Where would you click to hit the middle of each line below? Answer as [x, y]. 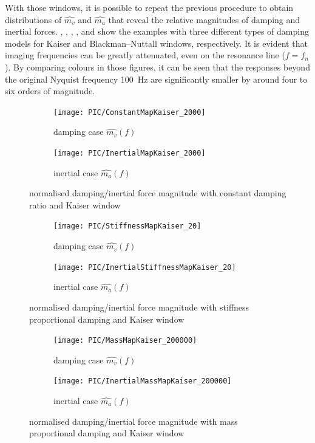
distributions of [33, 19]
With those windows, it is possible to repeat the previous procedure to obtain [149, 7]
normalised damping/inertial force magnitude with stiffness [139, 307]
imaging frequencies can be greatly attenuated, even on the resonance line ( [145, 55]
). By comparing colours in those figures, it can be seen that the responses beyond [157, 67]
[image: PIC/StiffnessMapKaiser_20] [127, 226]
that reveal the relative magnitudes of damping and [204, 19]
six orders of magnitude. [50, 91]
